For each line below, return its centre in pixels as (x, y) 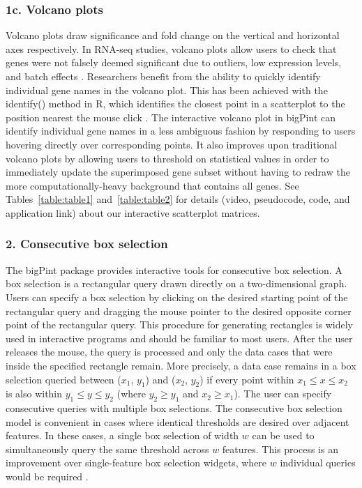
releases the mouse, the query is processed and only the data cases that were (169, 352)
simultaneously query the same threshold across (107, 449)
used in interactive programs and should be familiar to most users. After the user (179, 338)
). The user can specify (283, 394)
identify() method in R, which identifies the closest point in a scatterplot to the (175, 104)
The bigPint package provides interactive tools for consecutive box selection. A (174, 269)
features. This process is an (280, 449)
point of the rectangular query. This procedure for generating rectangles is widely (179, 325)
